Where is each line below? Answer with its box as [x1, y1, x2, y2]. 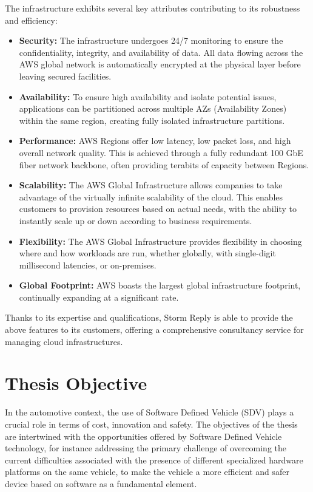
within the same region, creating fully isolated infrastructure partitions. [19, 114, 285, 126]
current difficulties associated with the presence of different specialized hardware [5, 453, 303, 466]
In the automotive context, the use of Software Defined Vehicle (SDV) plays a [5, 406, 294, 419]
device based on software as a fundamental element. [5, 477, 197, 490]
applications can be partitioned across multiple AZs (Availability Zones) [19, 102, 287, 115]
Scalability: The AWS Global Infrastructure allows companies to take [19, 179, 283, 191]
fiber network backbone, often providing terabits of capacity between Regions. [19, 158, 309, 171]
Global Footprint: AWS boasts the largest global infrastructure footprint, [19, 279, 301, 292]
